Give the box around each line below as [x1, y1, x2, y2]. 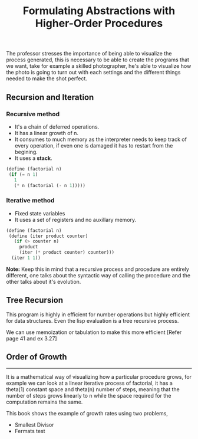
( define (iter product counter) [8, 233, 88, 239]
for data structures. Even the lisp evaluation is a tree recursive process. [6, 317, 179, 324]
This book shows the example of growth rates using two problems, [6, 409, 168, 417]
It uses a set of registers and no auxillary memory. [14, 216, 137, 223]
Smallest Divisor [14, 421, 54, 428]
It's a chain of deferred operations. [14, 123, 100, 130]
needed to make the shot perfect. [6, 75, 87, 82]
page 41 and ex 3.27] [6, 335, 57, 342]
